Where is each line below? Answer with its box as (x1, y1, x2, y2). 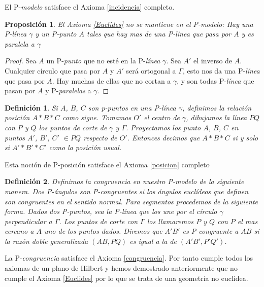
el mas (237, 216, 258, 226)
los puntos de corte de (39, 122, 107, 132)
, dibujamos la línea (186, 112, 247, 123)
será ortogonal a (126, 65, 176, 76)
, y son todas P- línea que (177, 75, 254, 86)
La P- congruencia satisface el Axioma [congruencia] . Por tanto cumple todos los (5, 253, 253, 263)
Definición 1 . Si (5, 102, 58, 113)
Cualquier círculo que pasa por (5, 65, 101, 76)
